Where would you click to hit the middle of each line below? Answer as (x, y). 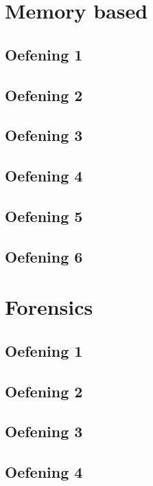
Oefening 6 (44, 256)
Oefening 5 (44, 216)
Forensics (49, 307)
